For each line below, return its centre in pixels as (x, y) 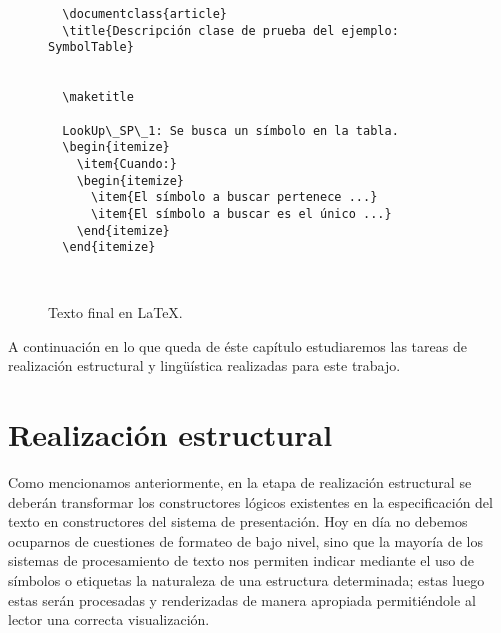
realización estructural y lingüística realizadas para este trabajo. (204, 365)
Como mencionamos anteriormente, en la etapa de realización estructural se (240, 482)
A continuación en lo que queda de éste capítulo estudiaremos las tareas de (237, 345)
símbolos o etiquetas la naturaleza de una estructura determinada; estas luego (246, 580)
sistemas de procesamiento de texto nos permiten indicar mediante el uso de (241, 560)
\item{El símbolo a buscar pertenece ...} (234, 197)
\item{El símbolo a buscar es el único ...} (241, 213)
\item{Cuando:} (126, 163)
